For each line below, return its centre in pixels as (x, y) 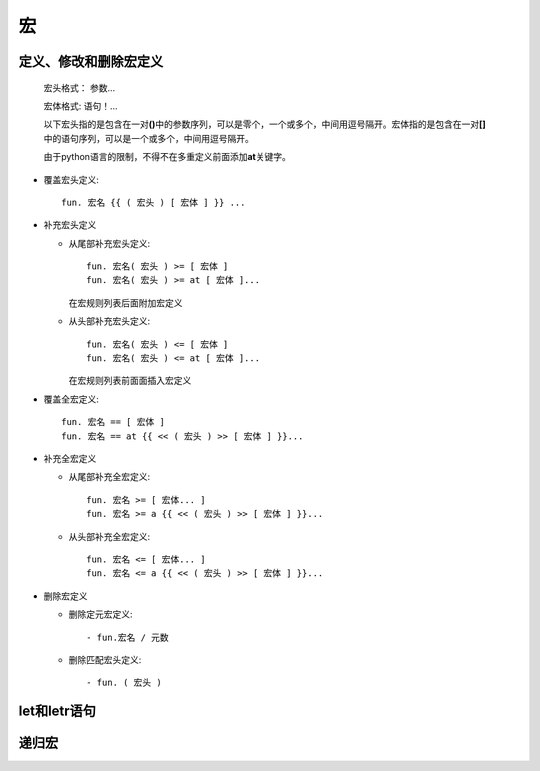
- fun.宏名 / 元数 (127, 637)
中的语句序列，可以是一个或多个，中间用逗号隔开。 (148, 138)
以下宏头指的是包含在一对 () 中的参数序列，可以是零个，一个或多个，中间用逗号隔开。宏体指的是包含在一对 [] (265, 124)
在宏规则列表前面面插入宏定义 (130, 381)
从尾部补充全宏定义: (109, 477)
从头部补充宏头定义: (109, 321)
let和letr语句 (57, 711)
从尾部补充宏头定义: (109, 243)
